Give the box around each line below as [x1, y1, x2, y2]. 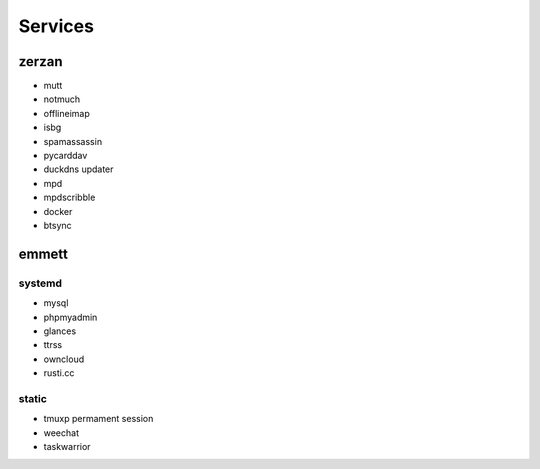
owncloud [43, 353, 85, 365]
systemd [18, 276, 62, 290]
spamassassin [43, 135, 103, 147]
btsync [43, 219, 72, 231]
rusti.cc [43, 367, 75, 379]
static [18, 391, 47, 405]
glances [43, 325, 77, 337]
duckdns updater [43, 163, 114, 175]
